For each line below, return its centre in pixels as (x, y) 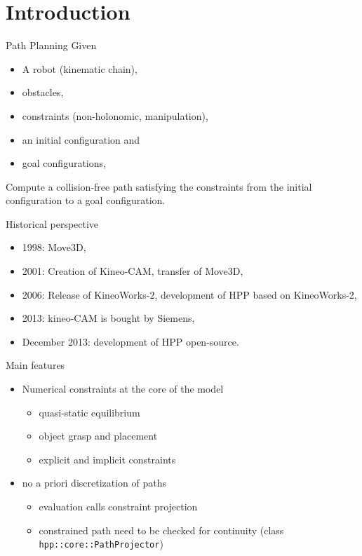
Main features (35, 365)
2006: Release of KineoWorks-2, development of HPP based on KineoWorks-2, (189, 294)
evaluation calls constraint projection (118, 506)
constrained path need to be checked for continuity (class (161, 530)
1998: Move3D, (54, 247)
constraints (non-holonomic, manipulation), (115, 115)
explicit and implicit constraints (107, 459)
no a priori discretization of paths (94, 483)
